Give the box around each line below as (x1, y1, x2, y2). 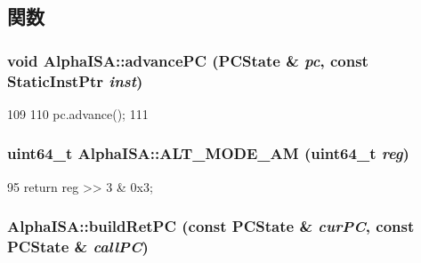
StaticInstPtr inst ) (7, 69, 143, 92)
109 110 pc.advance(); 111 (7, 104, 149, 123)
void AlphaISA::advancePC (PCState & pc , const (7, 49, 368, 71)
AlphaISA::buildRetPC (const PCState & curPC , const (7, 215, 415, 237)
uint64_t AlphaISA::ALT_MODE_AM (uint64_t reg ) (7, 142, 409, 164)
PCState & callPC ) (7, 235, 149, 258)
